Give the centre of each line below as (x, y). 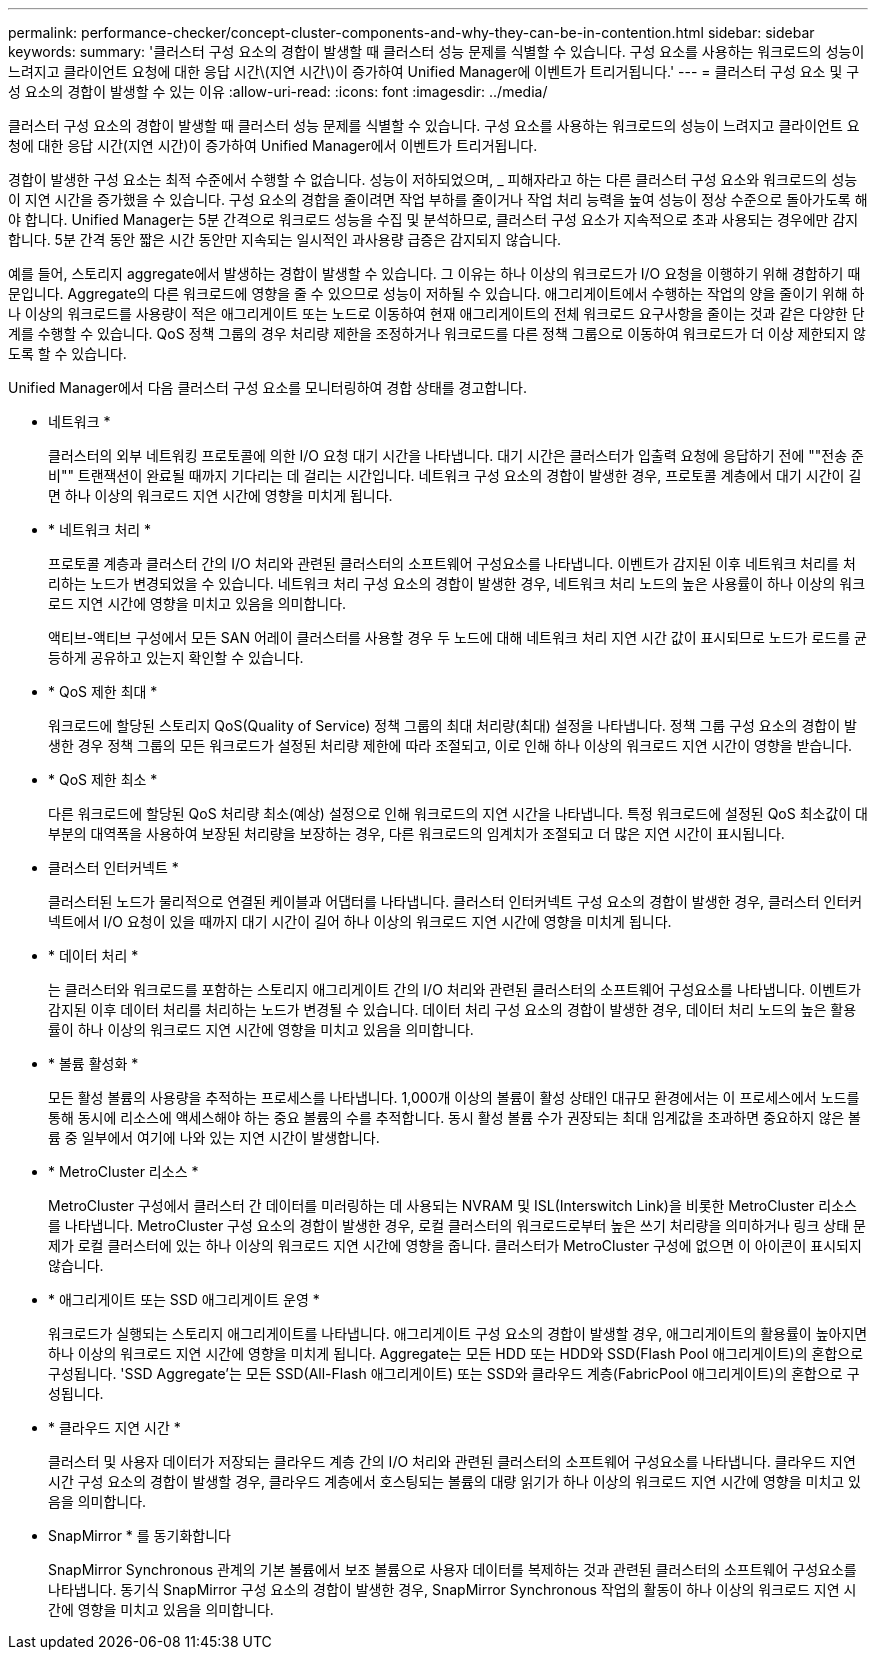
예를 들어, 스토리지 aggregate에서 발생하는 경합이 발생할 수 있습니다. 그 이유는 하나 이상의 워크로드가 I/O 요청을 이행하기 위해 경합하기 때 (434, 273)
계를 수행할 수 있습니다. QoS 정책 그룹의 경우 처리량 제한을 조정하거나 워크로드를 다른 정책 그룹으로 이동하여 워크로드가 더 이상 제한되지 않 (437, 333)
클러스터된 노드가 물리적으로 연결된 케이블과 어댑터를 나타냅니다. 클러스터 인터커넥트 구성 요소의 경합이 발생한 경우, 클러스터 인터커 (455, 901)
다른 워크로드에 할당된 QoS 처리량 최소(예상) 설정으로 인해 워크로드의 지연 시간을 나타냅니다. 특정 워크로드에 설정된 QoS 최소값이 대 (458, 813)
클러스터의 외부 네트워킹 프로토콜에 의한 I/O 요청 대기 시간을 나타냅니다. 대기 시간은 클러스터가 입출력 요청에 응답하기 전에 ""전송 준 (456, 455)
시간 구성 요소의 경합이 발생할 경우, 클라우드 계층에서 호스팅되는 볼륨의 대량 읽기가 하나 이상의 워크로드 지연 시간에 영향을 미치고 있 (455, 1481)
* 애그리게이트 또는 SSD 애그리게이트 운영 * (184, 1299)
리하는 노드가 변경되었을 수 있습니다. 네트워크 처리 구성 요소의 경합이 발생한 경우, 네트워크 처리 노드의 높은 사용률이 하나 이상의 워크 (457, 583)
